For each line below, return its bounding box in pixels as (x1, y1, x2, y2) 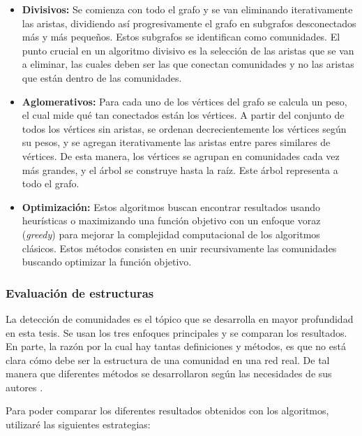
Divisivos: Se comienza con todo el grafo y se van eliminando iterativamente (22, 2, 353, 16)
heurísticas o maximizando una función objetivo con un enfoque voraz (22, 213, 321, 228)
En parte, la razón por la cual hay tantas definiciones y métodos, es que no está (6, 339, 346, 354)
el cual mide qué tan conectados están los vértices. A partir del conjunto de (22, 108, 345, 122)
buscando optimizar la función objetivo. (22, 254, 192, 269)
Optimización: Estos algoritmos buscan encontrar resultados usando (22, 199, 321, 214)
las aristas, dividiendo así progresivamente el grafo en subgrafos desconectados (22, 15, 356, 30)
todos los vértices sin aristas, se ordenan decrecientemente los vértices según (22, 121, 347, 136)
